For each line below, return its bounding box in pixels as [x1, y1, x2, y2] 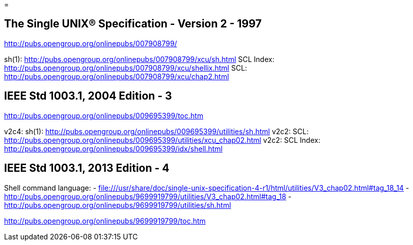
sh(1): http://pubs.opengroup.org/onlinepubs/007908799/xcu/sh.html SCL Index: [4, 54, 274, 64]
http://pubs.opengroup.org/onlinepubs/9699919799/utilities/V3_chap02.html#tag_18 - [4, 192, 292, 201]
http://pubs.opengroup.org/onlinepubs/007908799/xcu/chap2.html [4, 72, 229, 81]
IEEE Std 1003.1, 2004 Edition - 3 [4, 89, 172, 103]
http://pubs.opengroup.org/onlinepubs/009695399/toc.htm [4, 111, 204, 120]
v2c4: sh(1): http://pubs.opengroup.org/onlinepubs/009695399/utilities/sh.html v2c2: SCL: [4, 127, 309, 136]
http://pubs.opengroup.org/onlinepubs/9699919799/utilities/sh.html [4, 200, 231, 209]
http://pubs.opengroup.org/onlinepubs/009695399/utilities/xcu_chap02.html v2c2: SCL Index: [4, 135, 320, 144]
